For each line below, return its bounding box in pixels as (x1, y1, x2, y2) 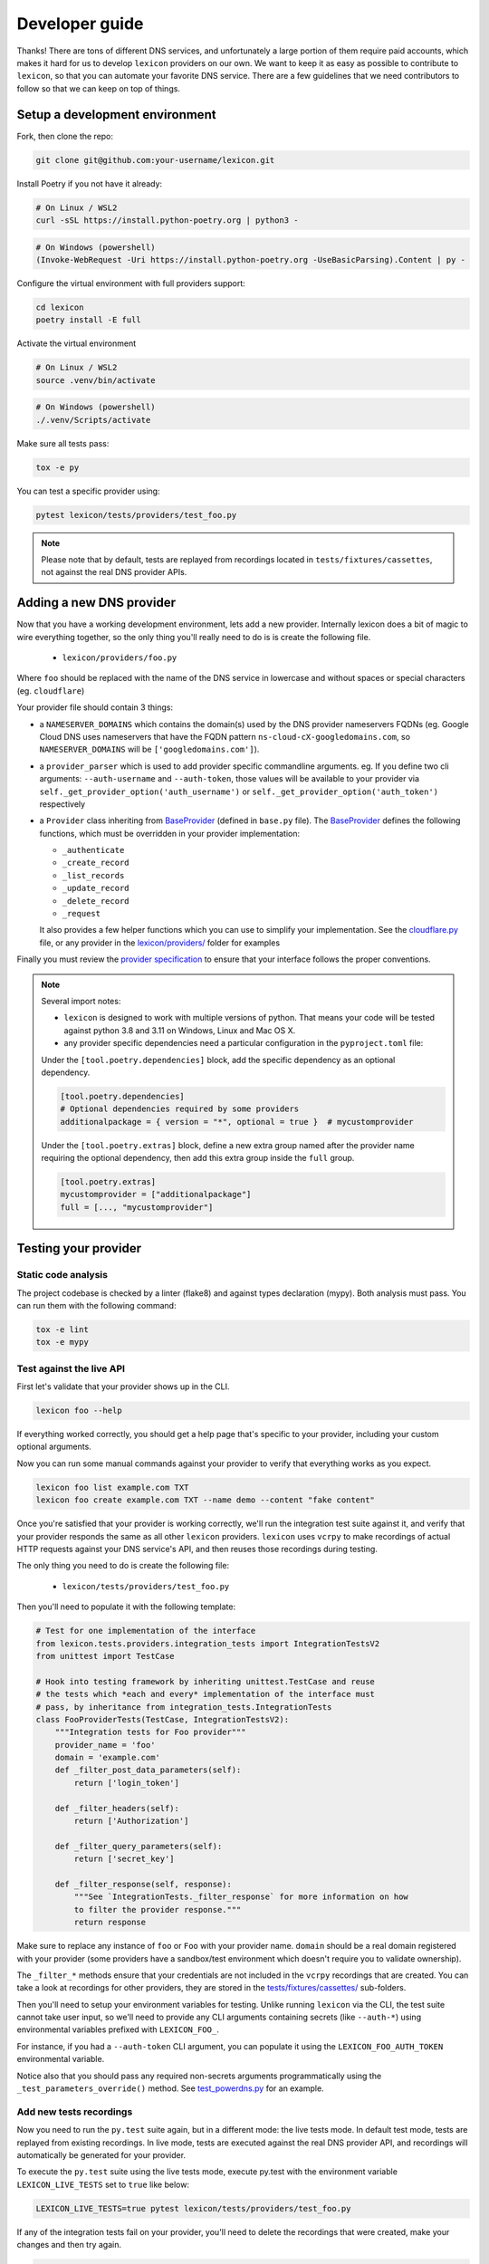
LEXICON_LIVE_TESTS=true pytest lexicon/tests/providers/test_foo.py (35, 2203, 351, 2213)
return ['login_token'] (73, 1778, 180, 1788)
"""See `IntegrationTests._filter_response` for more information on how (73, 1892, 409, 1902)
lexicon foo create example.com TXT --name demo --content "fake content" (35, 1495, 376, 1505)
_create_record (62, 858, 130, 868)
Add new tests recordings (16, 2106, 133, 2118)
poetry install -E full (35, 315, 142, 325)
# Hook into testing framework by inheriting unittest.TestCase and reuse (35, 1676, 376, 1686)
